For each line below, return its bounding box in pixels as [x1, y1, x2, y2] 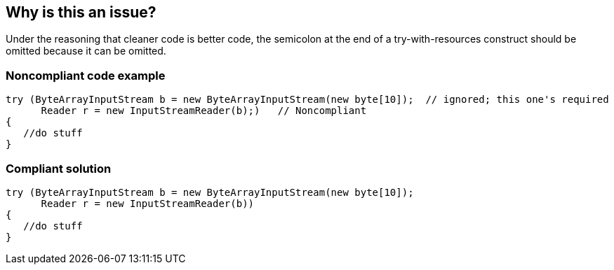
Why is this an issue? [6, 3, 156, 21]
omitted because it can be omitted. [6, 45, 166, 57]
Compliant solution [6, 161, 112, 176]
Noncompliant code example [6, 68, 166, 83]
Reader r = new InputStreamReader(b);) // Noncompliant [41, 105, 367, 117]
